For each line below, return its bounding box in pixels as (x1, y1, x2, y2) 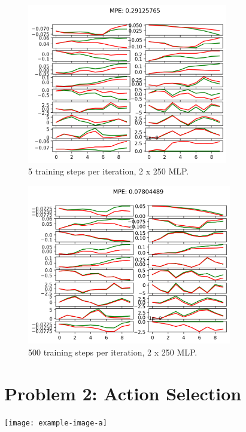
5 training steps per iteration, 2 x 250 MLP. (28, 165, 189, 177)
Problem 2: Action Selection (4, 381, 242, 405)
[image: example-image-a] (4, 418, 107, 427)
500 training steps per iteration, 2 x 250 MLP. (28, 345, 198, 358)
